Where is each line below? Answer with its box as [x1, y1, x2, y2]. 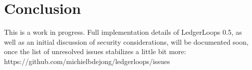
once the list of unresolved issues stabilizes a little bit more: [4, 46, 186, 57]
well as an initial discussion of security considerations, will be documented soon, [4, 36, 249, 47]
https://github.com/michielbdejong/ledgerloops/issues [4, 56, 170, 66]
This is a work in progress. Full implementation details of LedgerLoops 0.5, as [4, 27, 242, 37]
